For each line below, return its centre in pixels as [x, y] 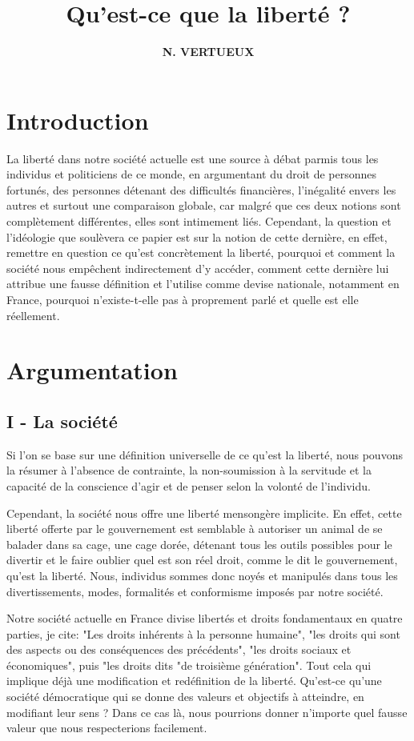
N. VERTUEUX [208, 52]
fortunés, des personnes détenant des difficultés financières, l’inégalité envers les [201, 189]
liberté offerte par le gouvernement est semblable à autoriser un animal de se [195, 529]
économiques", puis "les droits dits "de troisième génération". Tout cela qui [189, 665]
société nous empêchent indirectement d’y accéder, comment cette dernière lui [198, 268]
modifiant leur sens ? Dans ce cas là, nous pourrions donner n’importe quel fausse [207, 712]
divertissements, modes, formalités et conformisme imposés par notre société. [195, 591]
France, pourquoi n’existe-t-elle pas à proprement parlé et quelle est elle [183, 299]
